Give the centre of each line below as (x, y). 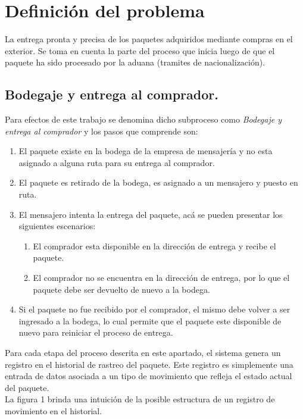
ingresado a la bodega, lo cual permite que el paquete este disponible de (150, 320)
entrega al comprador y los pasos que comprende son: (101, 131)
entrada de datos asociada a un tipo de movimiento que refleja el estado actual (149, 376)
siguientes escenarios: (57, 226)
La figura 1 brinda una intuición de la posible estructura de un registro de (140, 399)
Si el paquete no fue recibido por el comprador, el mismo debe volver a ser (154, 309)
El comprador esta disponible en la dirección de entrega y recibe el (154, 246)
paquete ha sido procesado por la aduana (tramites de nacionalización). (135, 62)
